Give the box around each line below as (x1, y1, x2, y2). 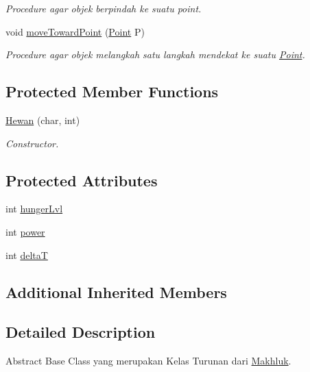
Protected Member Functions (5, 81, 219, 102)
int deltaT (5, 247, 48, 262)
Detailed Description (5, 321, 156, 343)
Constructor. (5, 136, 59, 150)
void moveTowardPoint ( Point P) (5, 24, 145, 38)
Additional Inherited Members (5, 281, 227, 302)
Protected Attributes (5, 169, 158, 190)
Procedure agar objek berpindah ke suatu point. (5, 1, 202, 15)
